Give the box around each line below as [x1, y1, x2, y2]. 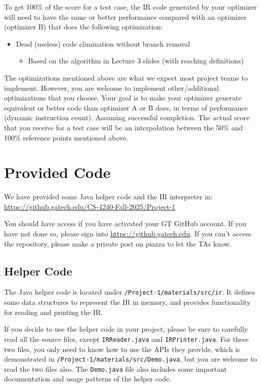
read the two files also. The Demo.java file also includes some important [4, 363, 227, 374]
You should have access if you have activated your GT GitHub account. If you [4, 218, 246, 229]
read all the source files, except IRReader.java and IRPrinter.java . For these [4, 333, 249, 344]
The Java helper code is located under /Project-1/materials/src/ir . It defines [4, 287, 255, 297]
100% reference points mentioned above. [4, 132, 128, 143]
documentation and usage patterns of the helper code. [4, 373, 171, 384]
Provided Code [4, 162, 111, 183]
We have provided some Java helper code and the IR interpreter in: [4, 191, 213, 202]
